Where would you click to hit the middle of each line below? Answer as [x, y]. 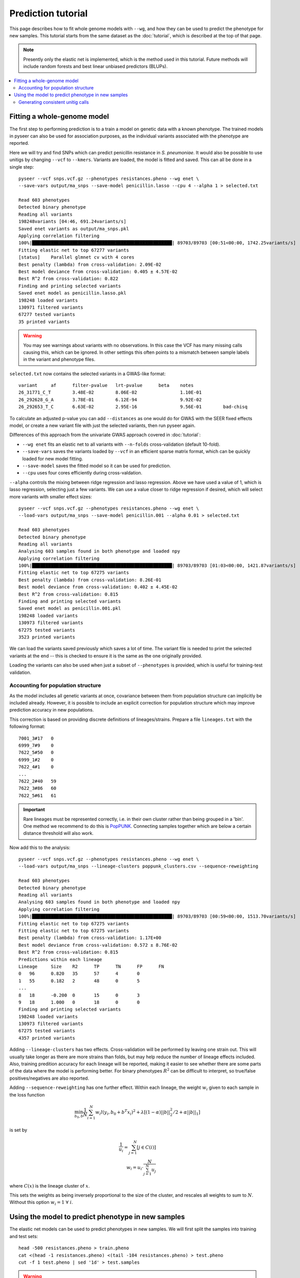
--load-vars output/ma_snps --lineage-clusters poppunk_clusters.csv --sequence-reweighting [139, 866]
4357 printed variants [47, 1038]
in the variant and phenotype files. [59, 359]
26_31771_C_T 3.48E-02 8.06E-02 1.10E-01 [110, 393]
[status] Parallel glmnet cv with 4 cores [77, 257]
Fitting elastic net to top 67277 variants [74, 250]
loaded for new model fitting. [53, 459]
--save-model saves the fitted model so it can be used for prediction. [97, 466]
